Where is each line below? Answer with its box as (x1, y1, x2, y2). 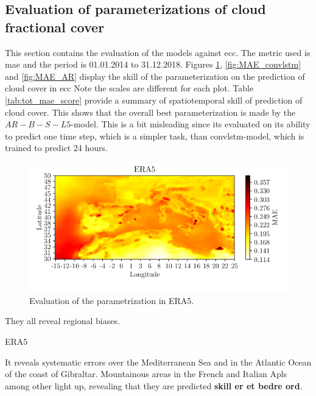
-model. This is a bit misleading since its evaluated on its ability (71, 118, 311, 130)
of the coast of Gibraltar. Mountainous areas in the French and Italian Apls (5, 367, 287, 380)
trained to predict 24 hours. (5, 141, 108, 154)
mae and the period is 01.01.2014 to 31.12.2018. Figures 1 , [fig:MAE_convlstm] (5, 58, 301, 71)
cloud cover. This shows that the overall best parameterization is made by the (5, 105, 296, 118)
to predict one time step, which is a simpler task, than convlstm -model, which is (5, 129, 304, 142)
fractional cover (5, 17, 105, 36)
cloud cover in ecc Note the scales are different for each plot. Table (5, 82, 254, 94)
